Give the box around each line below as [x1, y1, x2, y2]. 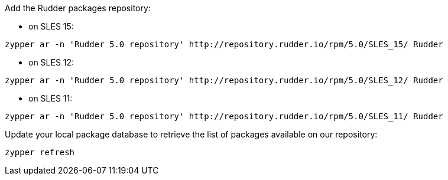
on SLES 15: [28, 21, 74, 31]
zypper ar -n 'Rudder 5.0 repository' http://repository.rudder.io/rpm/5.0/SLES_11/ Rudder [5, 112, 443, 121]
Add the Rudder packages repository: [5, 3, 151, 13]
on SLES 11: [28, 93, 73, 103]
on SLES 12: [28, 57, 74, 67]
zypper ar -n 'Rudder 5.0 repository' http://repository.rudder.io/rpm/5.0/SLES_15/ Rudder [5, 40, 443, 49]
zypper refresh [5, 148, 75, 157]
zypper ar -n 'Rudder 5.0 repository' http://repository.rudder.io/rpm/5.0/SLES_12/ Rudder [5, 76, 443, 85]
